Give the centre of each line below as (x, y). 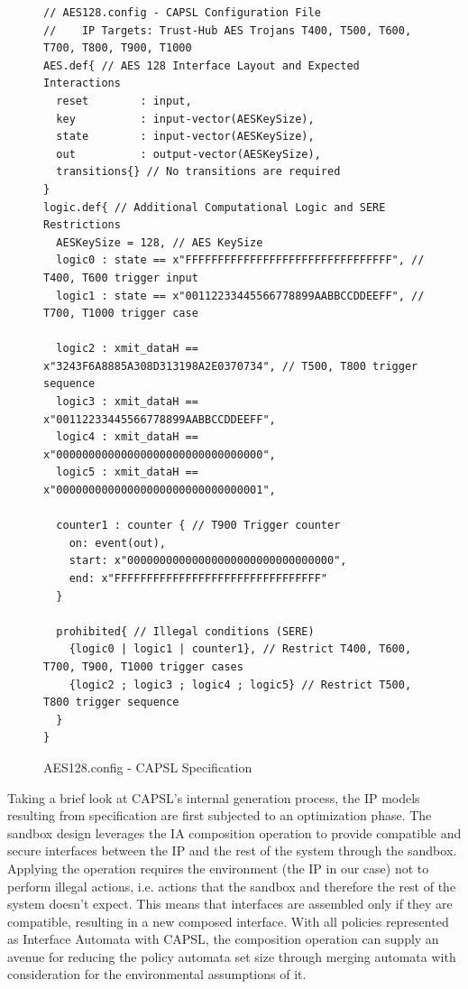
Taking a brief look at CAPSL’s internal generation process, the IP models (214, 797)
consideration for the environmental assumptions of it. (157, 974)
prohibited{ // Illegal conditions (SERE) (185, 631)
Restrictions (82, 225)
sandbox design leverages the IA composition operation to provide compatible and (234, 832)
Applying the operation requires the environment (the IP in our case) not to (218, 868)
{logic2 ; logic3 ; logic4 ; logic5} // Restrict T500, (240, 684)
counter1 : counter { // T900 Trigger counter (198, 526)
